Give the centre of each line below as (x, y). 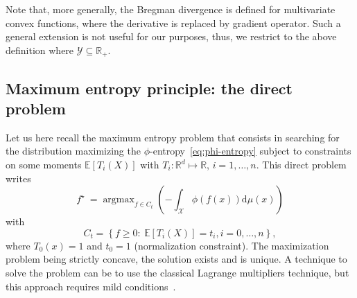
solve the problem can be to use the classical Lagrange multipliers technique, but (177, 272)
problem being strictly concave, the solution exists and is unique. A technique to (176, 259)
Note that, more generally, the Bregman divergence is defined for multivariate (171, 9)
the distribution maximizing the (73, 151)
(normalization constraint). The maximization (232, 245)
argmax (119, 200)
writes (18, 178)
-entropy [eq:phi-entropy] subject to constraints (251, 151)
